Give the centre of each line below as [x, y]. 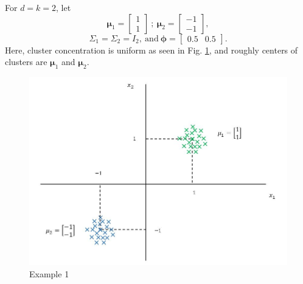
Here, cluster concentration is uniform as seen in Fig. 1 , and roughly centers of [151, 50]
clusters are [26, 62]
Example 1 [49, 273]
